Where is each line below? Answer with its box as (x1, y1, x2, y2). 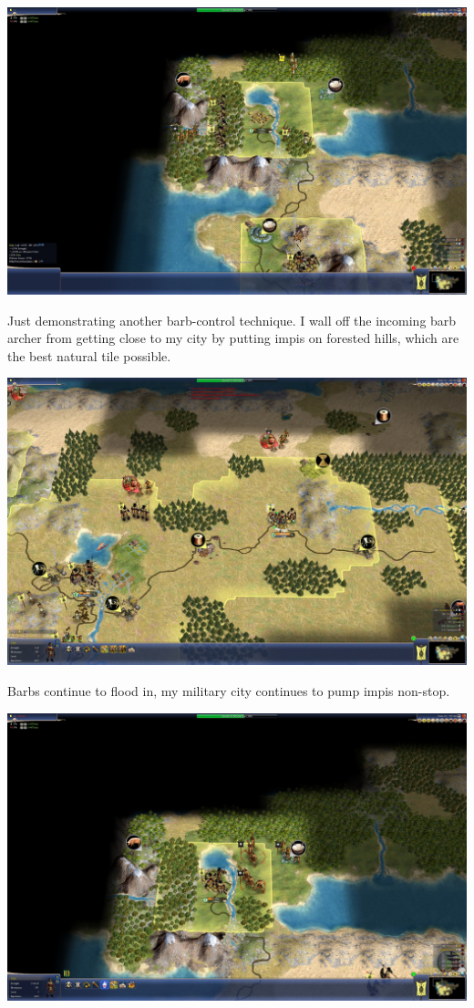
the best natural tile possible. (7, 346, 171, 365)
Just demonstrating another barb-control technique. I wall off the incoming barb (7, 310, 457, 329)
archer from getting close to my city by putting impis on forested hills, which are (7, 328, 459, 348)
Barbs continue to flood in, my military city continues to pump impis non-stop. (7, 681, 450, 700)
